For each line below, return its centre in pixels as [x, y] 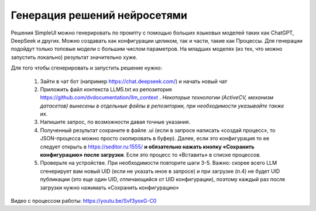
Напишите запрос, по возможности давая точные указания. [115, 122]
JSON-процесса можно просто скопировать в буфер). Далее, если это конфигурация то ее [154, 139]
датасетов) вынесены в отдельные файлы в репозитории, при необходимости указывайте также [162, 106]
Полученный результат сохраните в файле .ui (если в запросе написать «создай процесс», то [158, 130]
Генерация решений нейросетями [99, 15]
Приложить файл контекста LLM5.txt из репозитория [106, 89]
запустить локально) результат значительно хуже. [74, 57]
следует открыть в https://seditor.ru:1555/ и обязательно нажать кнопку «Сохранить [147, 147]
